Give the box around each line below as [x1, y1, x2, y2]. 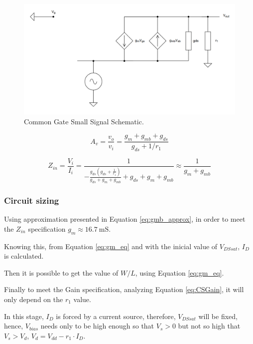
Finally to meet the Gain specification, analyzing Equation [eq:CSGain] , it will [4, 284, 244, 295]
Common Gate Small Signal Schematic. [24, 116, 144, 126]
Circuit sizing [4, 194, 59, 206]
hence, [4, 321, 23, 331]
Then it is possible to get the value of [4, 267, 119, 278]
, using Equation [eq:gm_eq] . [135, 267, 224, 278]
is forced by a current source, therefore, [56, 311, 176, 321]
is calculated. [4, 251, 44, 261]
